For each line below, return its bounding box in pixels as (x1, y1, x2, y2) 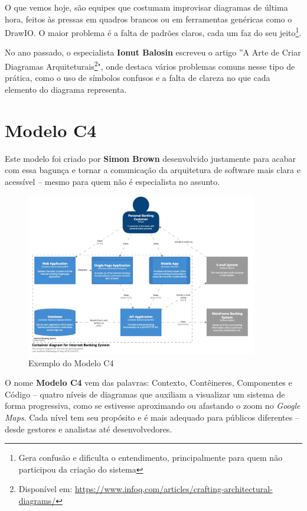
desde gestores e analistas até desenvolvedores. (5, 422, 172, 435)
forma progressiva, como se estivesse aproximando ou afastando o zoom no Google (5, 399, 301, 412)
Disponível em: (18, 483, 73, 495)
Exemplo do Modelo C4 (28, 356, 114, 369)
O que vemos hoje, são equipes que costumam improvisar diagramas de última (5, 1, 288, 13)
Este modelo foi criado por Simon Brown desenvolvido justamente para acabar (5, 152, 296, 164)
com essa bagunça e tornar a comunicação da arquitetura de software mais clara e (5, 164, 301, 176)
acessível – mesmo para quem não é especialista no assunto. (5, 175, 220, 187)
